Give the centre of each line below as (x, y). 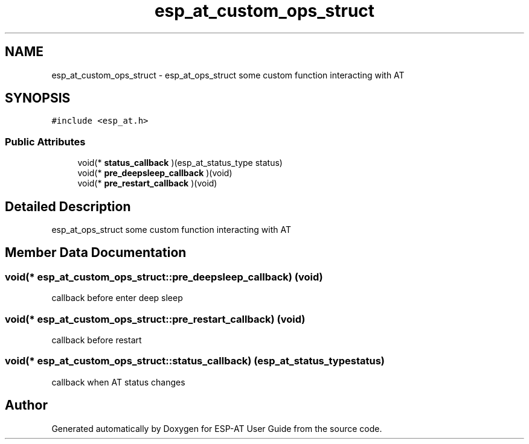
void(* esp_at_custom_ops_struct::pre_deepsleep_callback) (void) (164, 277)
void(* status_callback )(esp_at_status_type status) (180, 163)
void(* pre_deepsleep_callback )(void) (155, 173)
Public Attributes (45, 141)
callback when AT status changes (118, 382)
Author (26, 405)
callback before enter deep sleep (117, 298)
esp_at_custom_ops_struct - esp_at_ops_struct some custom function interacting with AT (228, 75)
